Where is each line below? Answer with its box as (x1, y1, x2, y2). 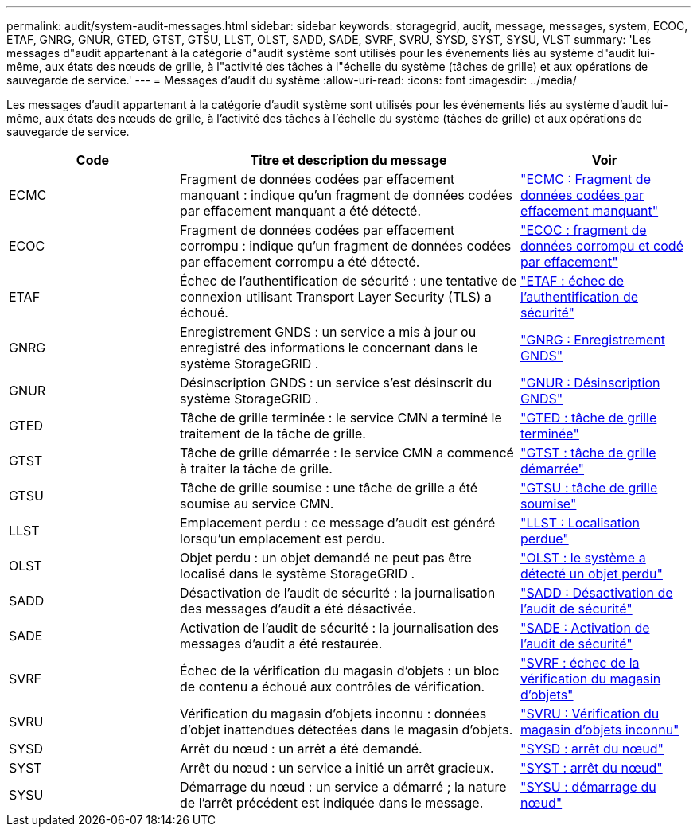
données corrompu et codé (520, 238, 683, 254)
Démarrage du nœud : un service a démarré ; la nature (180, 779, 507, 795)
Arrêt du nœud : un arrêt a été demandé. (180, 741, 422, 757)
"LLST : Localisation (520, 515, 640, 531)
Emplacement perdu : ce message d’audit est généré (180, 515, 496, 531)
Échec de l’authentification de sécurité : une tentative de (180, 273, 517, 289)
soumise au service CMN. (180, 496, 334, 512)
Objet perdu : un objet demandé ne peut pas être (180, 550, 472, 566)
